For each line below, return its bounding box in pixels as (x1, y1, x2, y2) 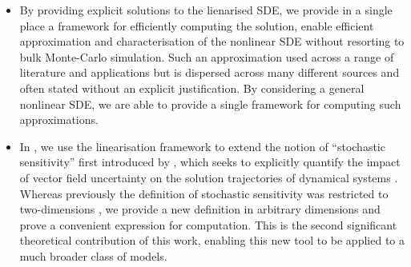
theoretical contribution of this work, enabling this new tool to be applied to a (19, 232, 405, 249)
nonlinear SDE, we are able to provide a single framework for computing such (19, 95, 401, 112)
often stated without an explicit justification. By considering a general (19, 79, 365, 96)
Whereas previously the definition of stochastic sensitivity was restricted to (19, 185, 389, 201)
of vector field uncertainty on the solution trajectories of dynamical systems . (19, 169, 398, 185)
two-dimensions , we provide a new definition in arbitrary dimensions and (19, 201, 381, 217)
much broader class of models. (19, 247, 167, 264)
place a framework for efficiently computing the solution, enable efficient (19, 17, 374, 34)
